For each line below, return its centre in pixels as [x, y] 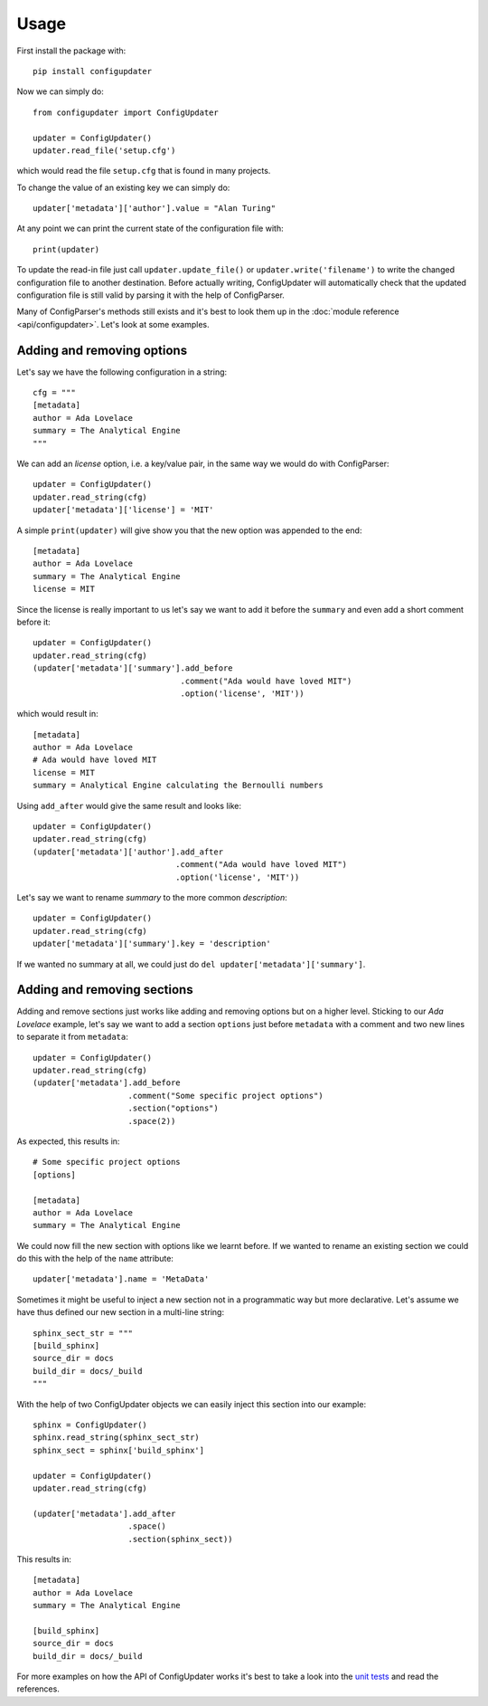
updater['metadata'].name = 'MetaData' [121, 1279]
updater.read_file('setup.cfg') [104, 150]
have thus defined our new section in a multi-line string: [121, 1312]
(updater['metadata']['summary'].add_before [133, 668]
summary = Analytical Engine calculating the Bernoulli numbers [178, 786]
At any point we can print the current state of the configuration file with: [150, 229]
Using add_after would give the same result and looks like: [129, 805]
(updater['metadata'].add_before [107, 1083]
